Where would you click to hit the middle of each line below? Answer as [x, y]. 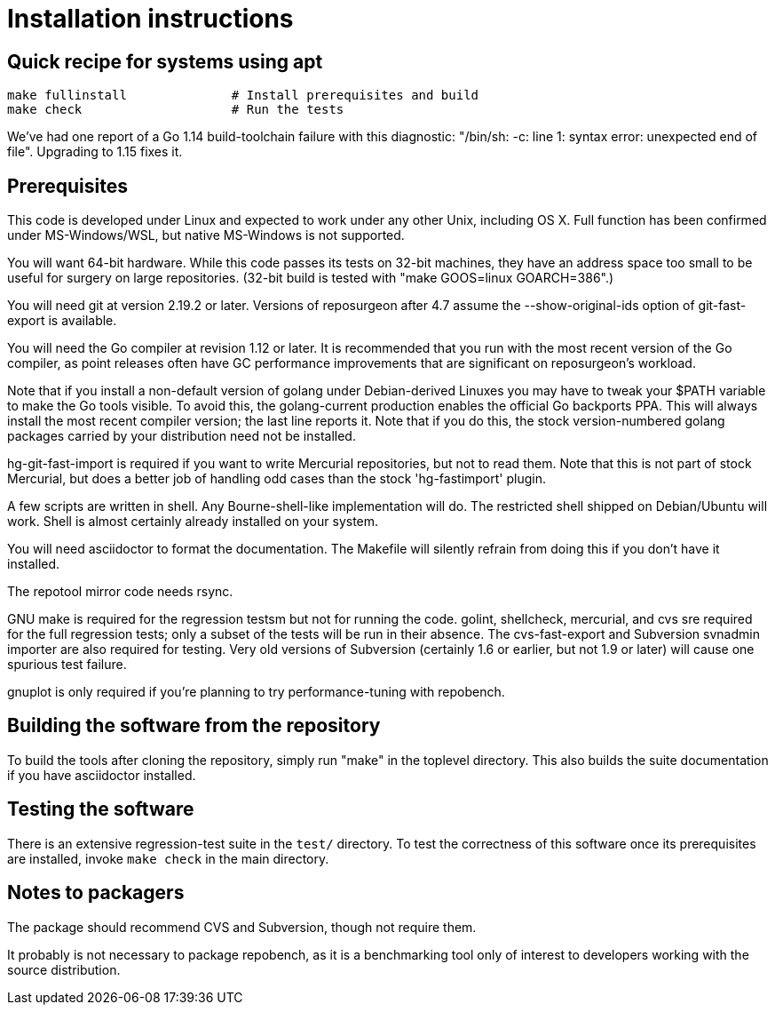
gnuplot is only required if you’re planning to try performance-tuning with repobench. [256, 692]
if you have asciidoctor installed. [102, 775]
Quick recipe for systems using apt [165, 61]
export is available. [62, 321]
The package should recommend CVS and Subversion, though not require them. [242, 927]
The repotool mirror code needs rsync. [120, 592]
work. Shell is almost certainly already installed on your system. [193, 522]
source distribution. [64, 969]
